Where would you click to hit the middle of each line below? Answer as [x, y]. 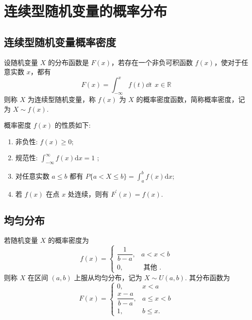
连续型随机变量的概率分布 [86, 11]
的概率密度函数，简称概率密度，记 [191, 99]
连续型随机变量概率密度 [60, 42]
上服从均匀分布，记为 [108, 277]
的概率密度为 [68, 240]
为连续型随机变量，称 [61, 99]
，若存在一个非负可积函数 [152, 62]
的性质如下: [73, 125]
